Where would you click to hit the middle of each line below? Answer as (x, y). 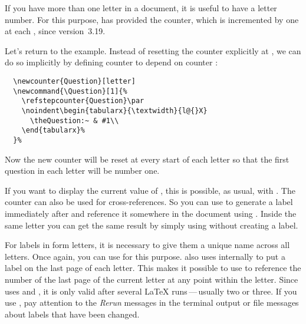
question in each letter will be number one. (82, 171)
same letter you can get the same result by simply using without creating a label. (152, 225)
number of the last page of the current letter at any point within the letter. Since (152, 279)
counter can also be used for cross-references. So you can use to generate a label (149, 202)
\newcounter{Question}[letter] (74, 81)
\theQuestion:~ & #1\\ (74, 120)
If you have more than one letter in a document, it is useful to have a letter (141, 8)
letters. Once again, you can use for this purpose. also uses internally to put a (145, 256)
